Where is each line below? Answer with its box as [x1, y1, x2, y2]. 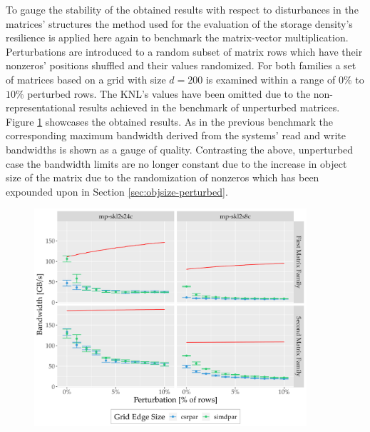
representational [6, 100, 76, 115]
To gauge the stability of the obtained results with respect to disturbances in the [6, 2, 359, 16]
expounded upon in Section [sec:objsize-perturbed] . [6, 184, 228, 199]
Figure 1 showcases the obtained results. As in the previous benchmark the [6, 114, 333, 129]
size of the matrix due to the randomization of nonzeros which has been [6, 170, 319, 185]
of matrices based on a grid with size [6, 71, 166, 86]
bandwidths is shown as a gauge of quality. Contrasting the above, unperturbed [6, 141, 354, 156]
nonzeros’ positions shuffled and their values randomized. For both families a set [6, 58, 356, 73]
